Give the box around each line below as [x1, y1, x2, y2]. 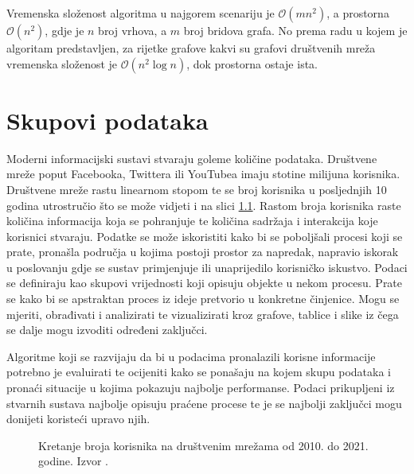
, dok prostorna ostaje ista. [186, 55, 318, 72]
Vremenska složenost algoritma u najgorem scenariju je [6, 5, 275, 21]
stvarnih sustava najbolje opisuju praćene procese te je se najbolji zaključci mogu [6, 394, 402, 411]
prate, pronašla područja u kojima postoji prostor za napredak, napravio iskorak [6, 243, 399, 260]
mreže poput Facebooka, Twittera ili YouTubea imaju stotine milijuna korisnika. [6, 165, 400, 182]
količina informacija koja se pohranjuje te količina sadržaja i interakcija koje [6, 212, 378, 229]
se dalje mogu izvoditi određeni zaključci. [6, 321, 208, 338]
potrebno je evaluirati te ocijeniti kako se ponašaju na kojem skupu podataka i [6, 363, 391, 380]
